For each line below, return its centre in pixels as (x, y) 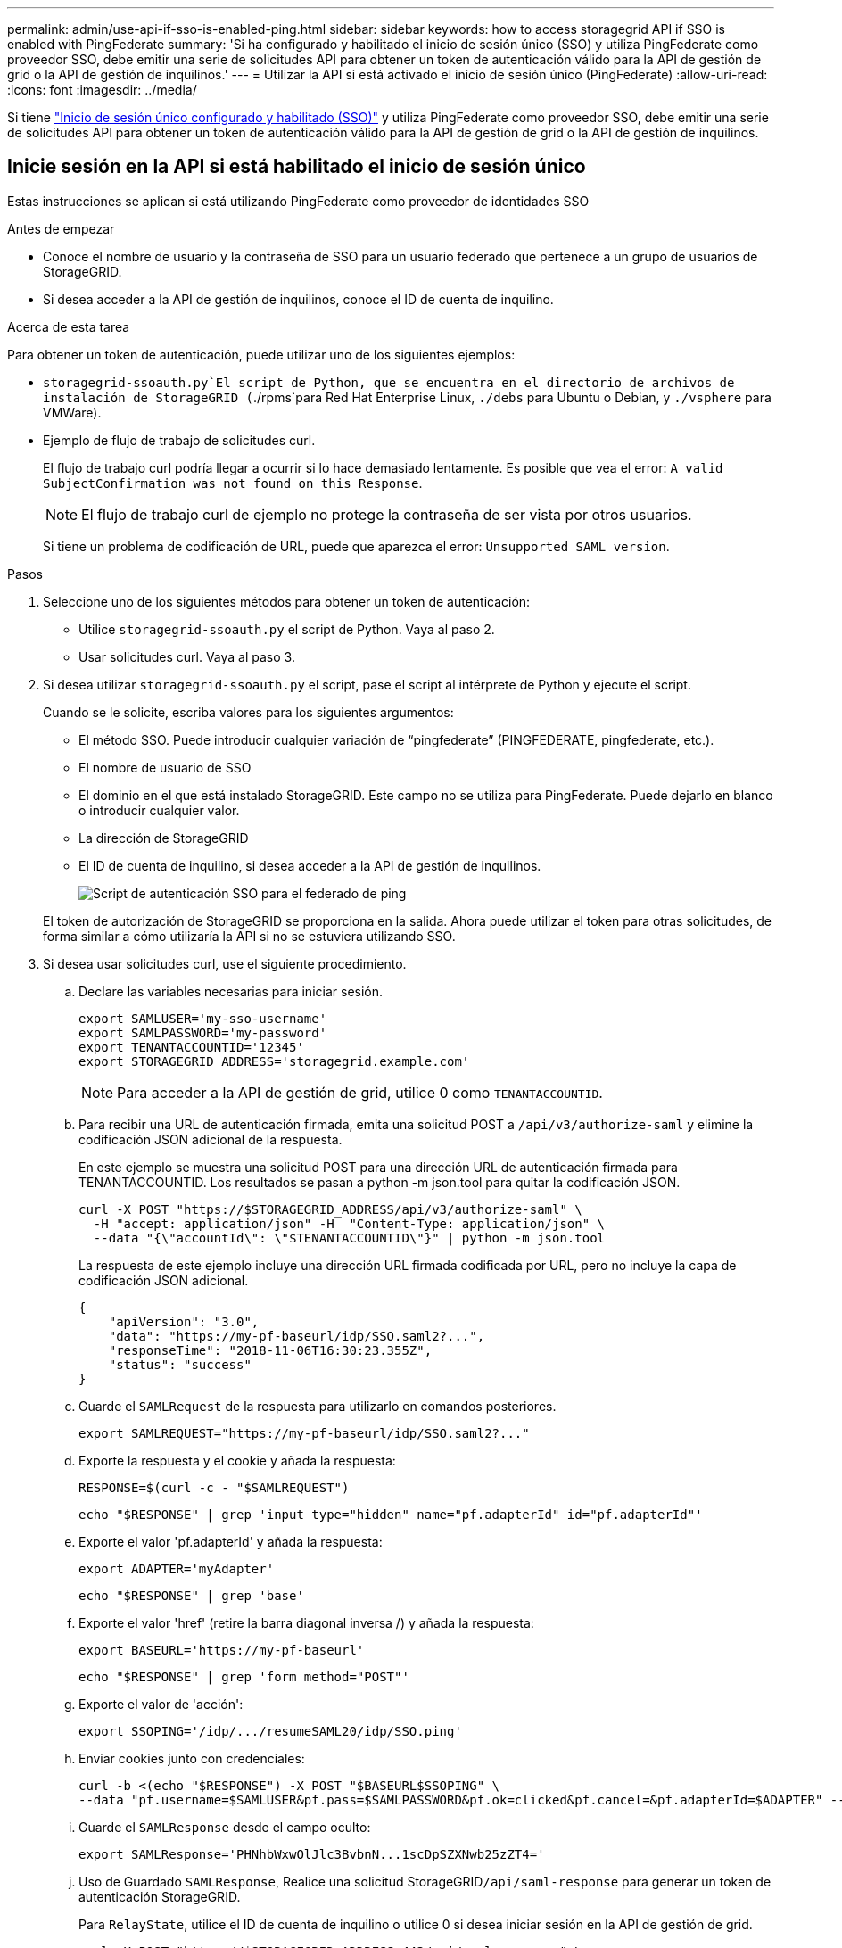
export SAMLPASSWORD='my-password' (203, 1032)
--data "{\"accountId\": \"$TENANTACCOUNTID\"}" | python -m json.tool (349, 1238)
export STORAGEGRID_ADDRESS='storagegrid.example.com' (274, 1061)
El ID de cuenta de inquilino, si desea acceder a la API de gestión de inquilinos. (310, 865)
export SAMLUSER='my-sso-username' (203, 1018)
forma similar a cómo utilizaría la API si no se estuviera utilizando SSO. (249, 936)
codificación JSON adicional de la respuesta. (210, 1139)
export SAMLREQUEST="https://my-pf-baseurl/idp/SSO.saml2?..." (304, 1433)
